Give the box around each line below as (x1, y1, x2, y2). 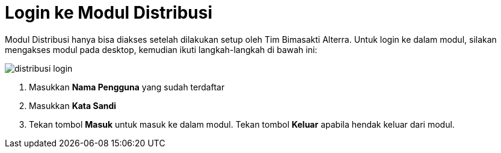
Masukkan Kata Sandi (29, 100, 117, 111)
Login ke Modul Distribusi (5, 2, 213, 23)
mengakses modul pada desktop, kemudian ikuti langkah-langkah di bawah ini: (5, 44, 318, 55)
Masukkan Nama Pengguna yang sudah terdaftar (29, 81, 225, 92)
